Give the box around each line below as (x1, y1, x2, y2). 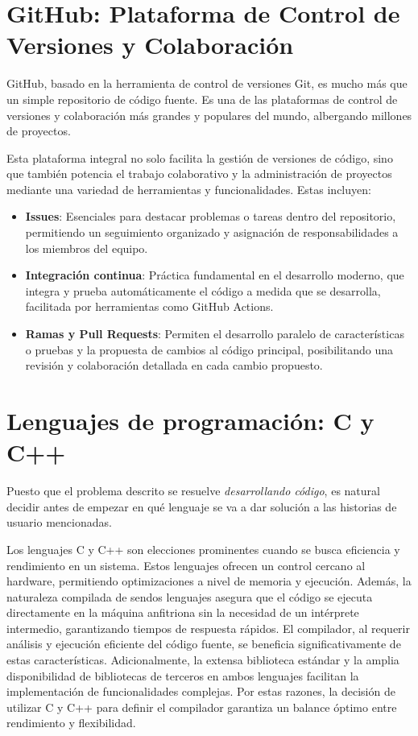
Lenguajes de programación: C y (6, 404, 375, 436)
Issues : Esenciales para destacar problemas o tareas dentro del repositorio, (25, 208, 396, 225)
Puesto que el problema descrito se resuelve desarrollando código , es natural (6, 482, 380, 499)
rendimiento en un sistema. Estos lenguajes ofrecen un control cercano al (6, 556, 366, 573)
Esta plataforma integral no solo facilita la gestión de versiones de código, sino (6, 149, 393, 166)
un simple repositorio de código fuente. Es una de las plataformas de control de (6, 90, 398, 107)
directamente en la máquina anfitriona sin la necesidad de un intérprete (6, 604, 359, 621)
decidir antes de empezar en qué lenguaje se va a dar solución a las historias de (6, 498, 397, 515)
